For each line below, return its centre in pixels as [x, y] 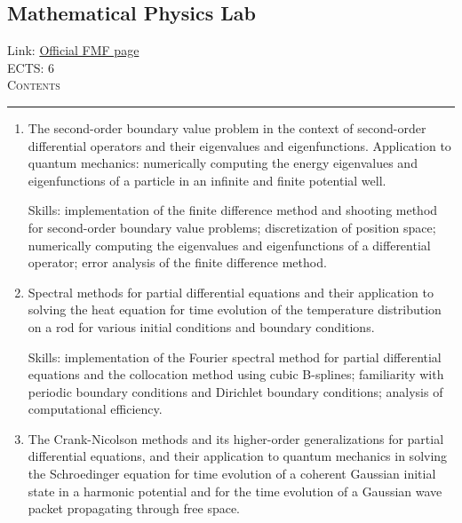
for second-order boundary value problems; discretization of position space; [232, 227]
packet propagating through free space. [134, 508]
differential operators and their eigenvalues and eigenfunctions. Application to [239, 145]
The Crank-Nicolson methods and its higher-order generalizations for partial [236, 438]
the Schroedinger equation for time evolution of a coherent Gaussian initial [232, 474]
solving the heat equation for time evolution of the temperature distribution [235, 309]
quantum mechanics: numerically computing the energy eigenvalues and [223, 163]
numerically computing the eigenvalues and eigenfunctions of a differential [229, 245]
